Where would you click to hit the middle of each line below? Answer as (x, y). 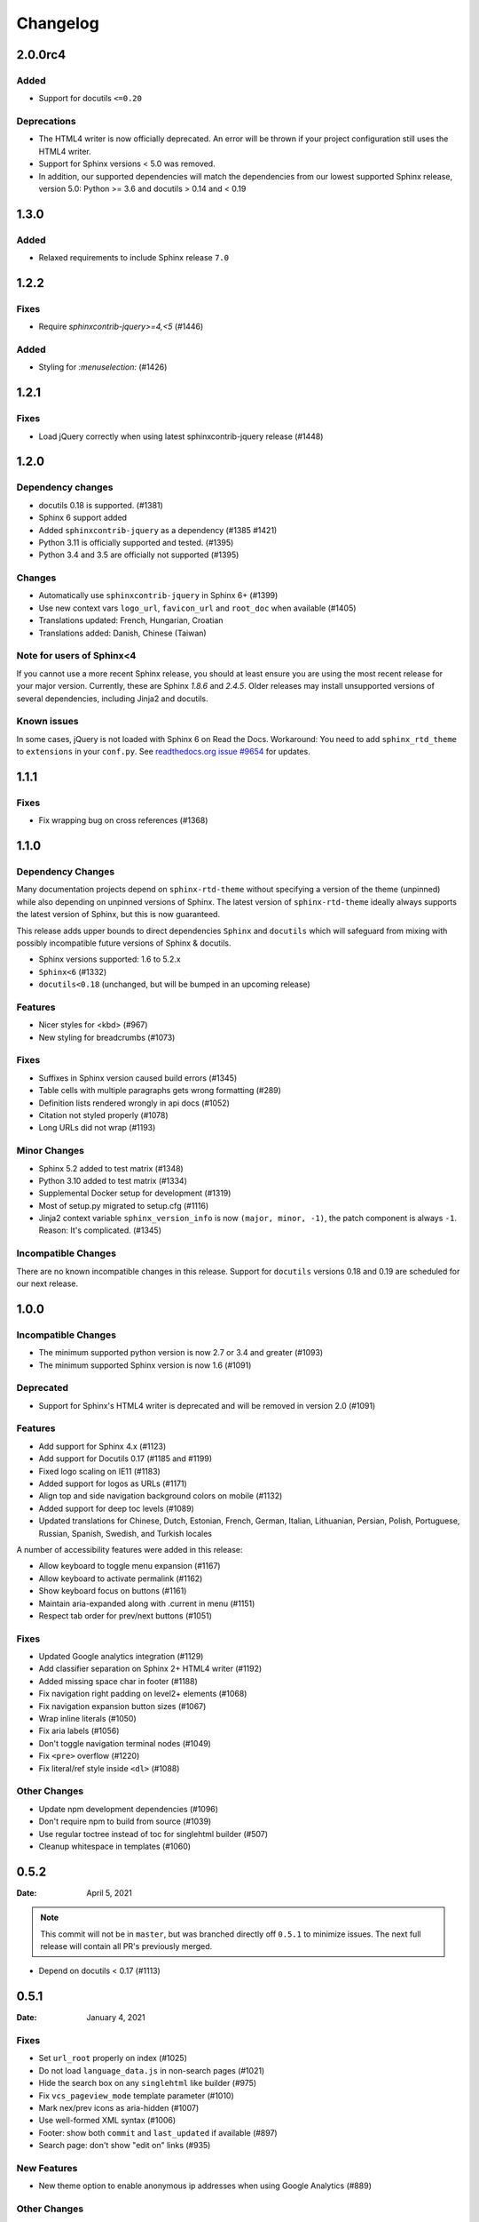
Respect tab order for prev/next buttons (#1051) (126, 1615)
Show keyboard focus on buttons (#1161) (113, 1591)
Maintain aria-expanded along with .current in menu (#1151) (147, 1603)
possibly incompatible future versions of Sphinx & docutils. (124, 943)
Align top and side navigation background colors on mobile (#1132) (161, 1496)
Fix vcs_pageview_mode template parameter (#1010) (136, 2095)
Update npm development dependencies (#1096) (129, 1809)
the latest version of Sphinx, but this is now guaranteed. (118, 915)
